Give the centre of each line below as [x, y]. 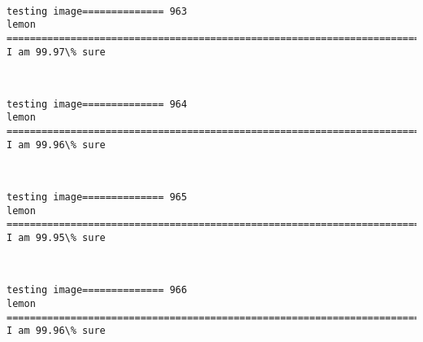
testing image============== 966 [97, 290]
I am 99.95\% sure [56, 238]
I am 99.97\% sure [56, 52]
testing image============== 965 [97, 197]
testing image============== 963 [97, 11]
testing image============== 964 [97, 104]
